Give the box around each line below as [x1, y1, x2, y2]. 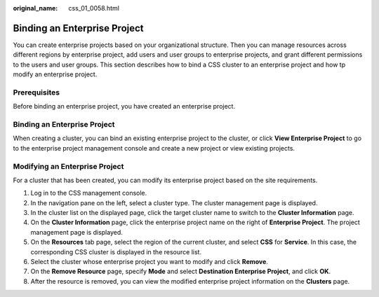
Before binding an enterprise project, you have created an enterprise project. [13, 102, 235, 111]
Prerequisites [13, 88, 60, 97]
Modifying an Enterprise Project [13, 161, 124, 171]
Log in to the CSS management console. [30, 189, 147, 198]
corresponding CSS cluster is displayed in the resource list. [30, 247, 202, 256]
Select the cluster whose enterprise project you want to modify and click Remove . [30, 258, 268, 266]
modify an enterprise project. [13, 70, 98, 78]
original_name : [13, 4, 58, 12]
